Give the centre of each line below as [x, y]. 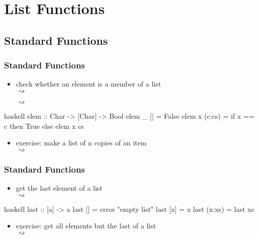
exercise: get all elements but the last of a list [86, 226]
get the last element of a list [59, 187]
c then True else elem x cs [44, 126]
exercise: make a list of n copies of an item [81, 143]
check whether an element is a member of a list [89, 84]
